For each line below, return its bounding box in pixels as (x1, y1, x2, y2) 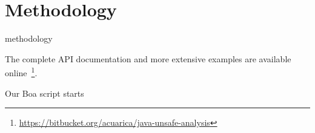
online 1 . (5, 65, 38, 79)
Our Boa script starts (5, 86, 84, 99)
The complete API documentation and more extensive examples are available (5, 52, 291, 65)
